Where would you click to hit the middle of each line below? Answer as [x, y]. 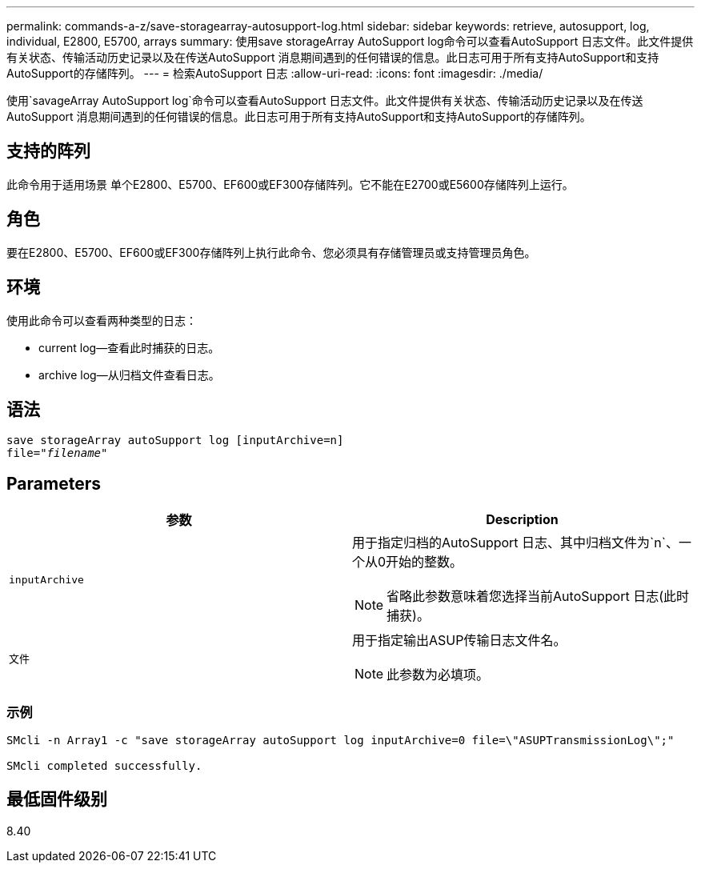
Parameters [54, 483]
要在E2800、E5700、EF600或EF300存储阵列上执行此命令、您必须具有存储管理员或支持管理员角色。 [271, 252]
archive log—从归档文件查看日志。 [129, 374]
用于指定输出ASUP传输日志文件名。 [459, 641]
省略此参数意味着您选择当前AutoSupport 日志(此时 [538, 597]
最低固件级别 [57, 799]
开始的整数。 [425, 562]
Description [522, 520]
